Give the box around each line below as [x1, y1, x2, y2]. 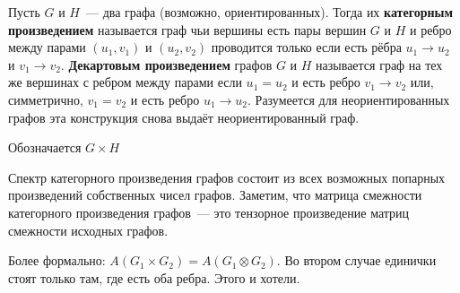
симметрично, [8, 90, 83, 108]
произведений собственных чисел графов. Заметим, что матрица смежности [8, 185, 422, 204]
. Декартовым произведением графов [60, 55, 273, 73]
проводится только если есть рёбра [211, 38, 402, 56]
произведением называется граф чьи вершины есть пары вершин [8, 20, 367, 39]
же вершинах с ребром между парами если [8, 73, 242, 91]
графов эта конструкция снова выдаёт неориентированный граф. [8, 108, 360, 126]
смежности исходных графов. [8, 220, 169, 239]
